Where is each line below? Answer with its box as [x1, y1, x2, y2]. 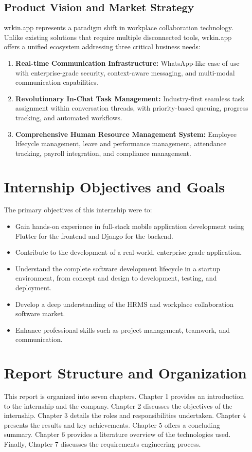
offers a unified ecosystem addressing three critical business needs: [4, 41, 200, 52]
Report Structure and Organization [4, 363, 247, 383]
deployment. [15, 282, 52, 293]
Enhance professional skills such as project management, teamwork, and [15, 324, 230, 335]
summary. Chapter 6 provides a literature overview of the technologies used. [4, 429, 231, 439]
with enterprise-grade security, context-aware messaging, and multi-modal [15, 67, 235, 77]
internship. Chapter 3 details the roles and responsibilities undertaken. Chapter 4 [4, 410, 246, 420]
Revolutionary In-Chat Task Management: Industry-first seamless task [15, 93, 245, 103]
